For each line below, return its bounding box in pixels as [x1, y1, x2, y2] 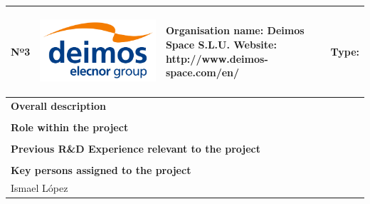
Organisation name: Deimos [165, 23, 305, 38]
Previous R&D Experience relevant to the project [11, 141, 260, 155]
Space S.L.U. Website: [165, 36, 277, 51]
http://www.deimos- [165, 51, 268, 66]
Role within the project [11, 119, 129, 134]
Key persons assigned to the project [11, 163, 191, 178]
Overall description [11, 98, 106, 113]
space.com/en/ [165, 65, 240, 80]
